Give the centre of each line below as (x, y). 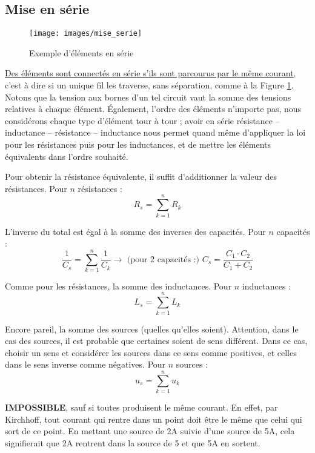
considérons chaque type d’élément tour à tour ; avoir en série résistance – (142, 120)
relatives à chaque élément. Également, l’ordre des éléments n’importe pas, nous (153, 109)
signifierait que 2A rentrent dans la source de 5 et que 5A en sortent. (133, 442)
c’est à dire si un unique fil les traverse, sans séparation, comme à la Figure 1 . (149, 85)
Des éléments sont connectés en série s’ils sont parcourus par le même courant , (151, 73)
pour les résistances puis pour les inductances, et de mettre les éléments (138, 144)
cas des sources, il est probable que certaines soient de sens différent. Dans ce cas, (156, 341)
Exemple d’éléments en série (81, 52)
